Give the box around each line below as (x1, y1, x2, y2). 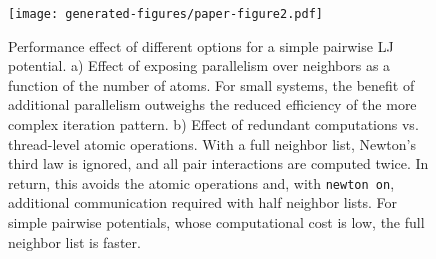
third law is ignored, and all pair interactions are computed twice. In (8, 153, 429, 174)
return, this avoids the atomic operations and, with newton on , (8, 172, 395, 193)
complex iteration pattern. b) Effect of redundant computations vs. (8, 114, 419, 135)
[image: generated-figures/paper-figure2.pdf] (8, 7, 323, 21)
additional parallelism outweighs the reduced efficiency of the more (8, 94, 417, 115)
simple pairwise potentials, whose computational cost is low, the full (8, 212, 425, 233)
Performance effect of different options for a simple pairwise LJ (8, 35, 394, 56)
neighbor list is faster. (8, 231, 141, 252)
